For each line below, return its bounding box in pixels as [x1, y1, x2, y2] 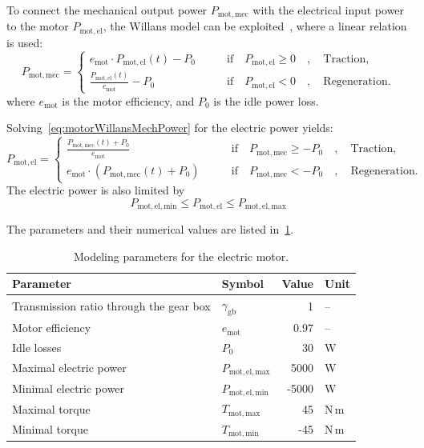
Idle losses [12, 338, 62, 355]
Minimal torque [12, 421, 88, 438]
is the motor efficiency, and [62, 92, 195, 109]
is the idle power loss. [213, 92, 319, 109]
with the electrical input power [252, 2, 405, 18]
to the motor [6, 18, 69, 34]
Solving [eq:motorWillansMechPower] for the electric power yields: [6, 119, 333, 136]
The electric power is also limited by [6, 182, 185, 198]
